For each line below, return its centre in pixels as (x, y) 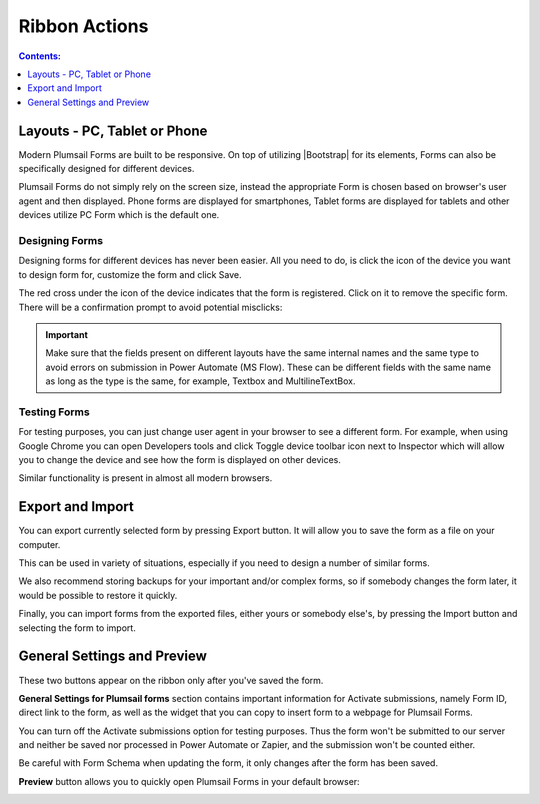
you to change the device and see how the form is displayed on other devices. (180, 459)
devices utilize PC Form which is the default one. (119, 215)
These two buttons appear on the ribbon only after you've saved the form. (171, 680)
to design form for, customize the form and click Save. (130, 274)
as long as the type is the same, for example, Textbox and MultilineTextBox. (200, 381)
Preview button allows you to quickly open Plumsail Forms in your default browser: (189, 781)
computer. (39, 544)
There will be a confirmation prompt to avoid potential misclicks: (150, 307)
